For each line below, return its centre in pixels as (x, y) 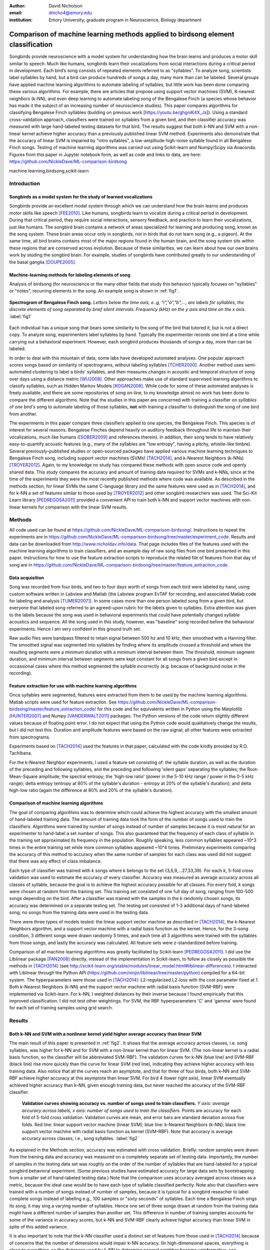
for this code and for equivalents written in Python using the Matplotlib (170, 709)
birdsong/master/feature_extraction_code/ (53, 709)
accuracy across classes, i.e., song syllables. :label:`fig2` (80, 1138)
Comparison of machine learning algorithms (56, 803)
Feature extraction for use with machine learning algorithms (73, 685)
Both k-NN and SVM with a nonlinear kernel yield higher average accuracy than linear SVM (105, 1034)
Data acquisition (27, 577)
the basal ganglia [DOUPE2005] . (43, 262)
